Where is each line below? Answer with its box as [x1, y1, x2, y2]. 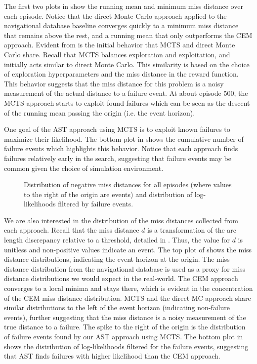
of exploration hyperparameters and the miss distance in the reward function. [4, 69, 239, 79]
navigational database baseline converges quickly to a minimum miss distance [4, 20, 239, 31]
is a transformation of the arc [147, 225, 236, 235]
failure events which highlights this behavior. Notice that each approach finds [4, 143, 238, 154]
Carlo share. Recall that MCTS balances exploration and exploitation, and [4, 49, 230, 59]
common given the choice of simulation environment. [4, 162, 164, 173]
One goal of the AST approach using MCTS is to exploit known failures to [4, 124, 230, 134]
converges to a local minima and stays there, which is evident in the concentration [4, 283, 253, 293]
